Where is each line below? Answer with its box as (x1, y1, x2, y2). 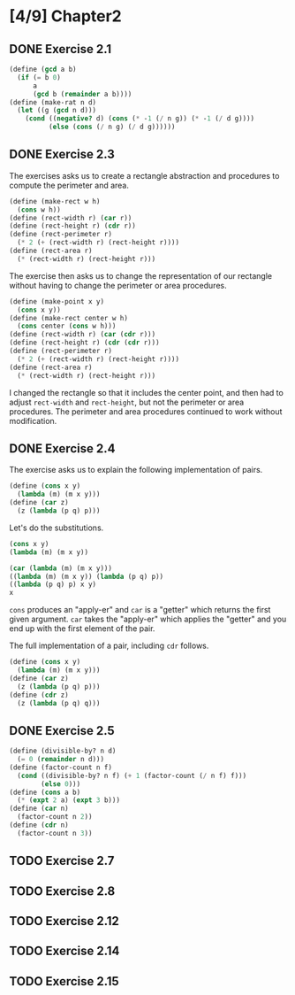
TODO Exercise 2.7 (9, 853, 115, 868)
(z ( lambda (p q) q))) (17, 698, 101, 707)
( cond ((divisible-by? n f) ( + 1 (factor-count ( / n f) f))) (17, 771, 247, 780)
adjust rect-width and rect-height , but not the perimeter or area (9, 397, 245, 407)
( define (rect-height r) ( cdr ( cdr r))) (9, 338, 161, 347)
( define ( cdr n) (9, 821, 69, 829)
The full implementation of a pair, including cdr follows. (9, 640, 209, 652)
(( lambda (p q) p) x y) (9, 580, 97, 590)
